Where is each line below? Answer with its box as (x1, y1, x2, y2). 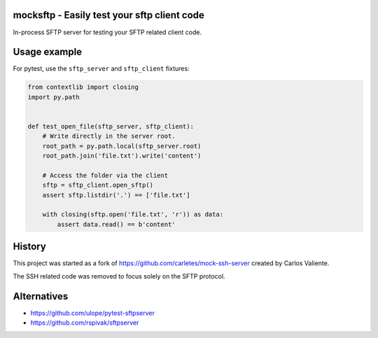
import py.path (27, 93, 80, 101)
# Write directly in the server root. (42, 132, 176, 140)
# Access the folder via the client (42, 171, 168, 179)
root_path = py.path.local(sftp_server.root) (42, 142, 202, 150)
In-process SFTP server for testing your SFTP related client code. (13, 28, 202, 36)
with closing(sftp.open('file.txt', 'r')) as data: (42, 211, 224, 218)
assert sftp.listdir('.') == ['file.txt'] (42, 191, 190, 199)
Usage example (13, 46, 83, 58)
